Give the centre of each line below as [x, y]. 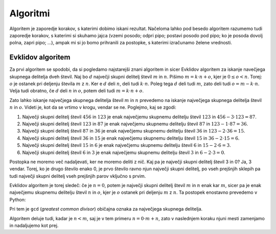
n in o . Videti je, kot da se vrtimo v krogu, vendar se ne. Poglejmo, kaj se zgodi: [93, 108]
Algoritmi [30, 13]
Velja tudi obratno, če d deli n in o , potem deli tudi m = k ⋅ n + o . [77, 91]
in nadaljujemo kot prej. [34, 226]
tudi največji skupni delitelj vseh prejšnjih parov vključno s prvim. [78, 176]
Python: [18, 199]
